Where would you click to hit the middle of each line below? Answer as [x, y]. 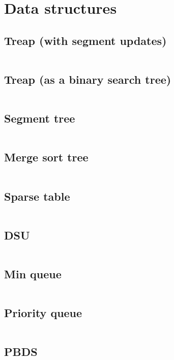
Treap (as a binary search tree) [88, 79]
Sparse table [37, 196]
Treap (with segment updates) [85, 40]
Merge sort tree [46, 157]
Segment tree [40, 118]
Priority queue [43, 313]
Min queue [33, 273]
